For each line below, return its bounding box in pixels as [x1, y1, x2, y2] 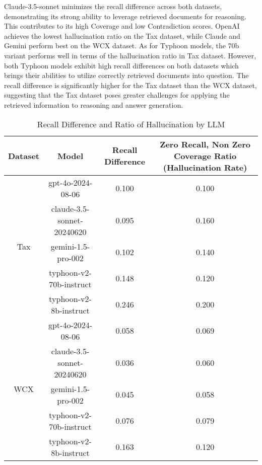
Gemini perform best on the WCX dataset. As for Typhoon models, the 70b [4, 40, 239, 51]
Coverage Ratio [174, 149, 237, 162]
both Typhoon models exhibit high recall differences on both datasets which [4, 60, 239, 70]
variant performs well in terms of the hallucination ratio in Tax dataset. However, [4, 50, 256, 60]
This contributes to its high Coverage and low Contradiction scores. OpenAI [4, 21, 240, 31]
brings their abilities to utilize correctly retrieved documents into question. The [4, 70, 249, 81]
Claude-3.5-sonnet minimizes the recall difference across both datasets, [4, 1, 222, 11]
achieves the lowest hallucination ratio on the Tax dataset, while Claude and [4, 30, 240, 41]
